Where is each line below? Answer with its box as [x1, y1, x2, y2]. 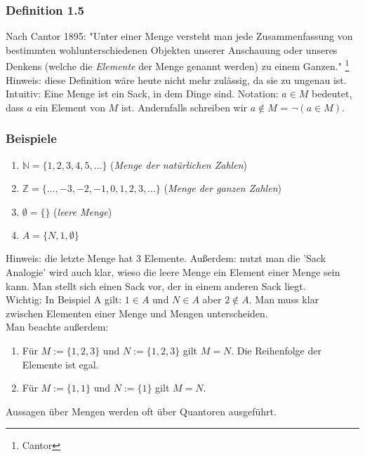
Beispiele [6, 130, 57, 147]
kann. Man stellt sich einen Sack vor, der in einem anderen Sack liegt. [6, 278, 306, 293]
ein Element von [35, 99, 105, 114]
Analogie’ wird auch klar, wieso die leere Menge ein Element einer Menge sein [6, 265, 340, 279]
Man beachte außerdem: [6, 319, 109, 334]
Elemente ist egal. [22, 357, 99, 371]
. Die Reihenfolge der [231, 343, 321, 357]
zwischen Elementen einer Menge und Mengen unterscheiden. [6, 305, 268, 320]
